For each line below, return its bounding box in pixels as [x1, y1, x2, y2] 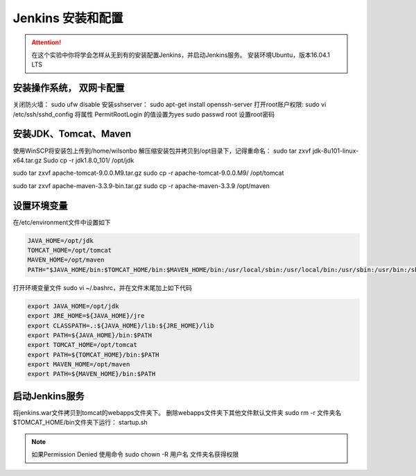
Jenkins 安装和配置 [12, 10, 124, 26]
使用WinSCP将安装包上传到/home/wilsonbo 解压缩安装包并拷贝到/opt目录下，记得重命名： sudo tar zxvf [12, 146, 311, 155]
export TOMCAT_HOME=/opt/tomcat [27, 341, 138, 349]
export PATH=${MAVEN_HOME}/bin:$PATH [27, 370, 156, 378]
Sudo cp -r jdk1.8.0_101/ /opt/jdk [43, 156, 135, 164]
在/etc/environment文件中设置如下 [12, 218, 111, 226]
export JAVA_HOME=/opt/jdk [27, 302, 119, 310]
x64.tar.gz [12, 156, 42, 164]
